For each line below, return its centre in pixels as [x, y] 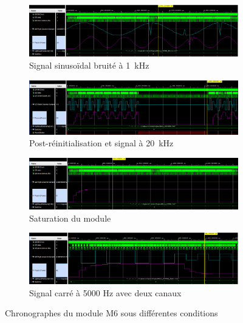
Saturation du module [70, 218]
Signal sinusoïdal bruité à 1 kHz [89, 65]
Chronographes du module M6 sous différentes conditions [111, 313]
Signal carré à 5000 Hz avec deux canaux [105, 292]
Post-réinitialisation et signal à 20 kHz [101, 143]
